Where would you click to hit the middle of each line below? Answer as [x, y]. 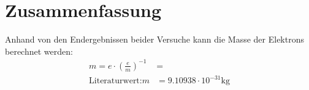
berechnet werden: [39, 51]
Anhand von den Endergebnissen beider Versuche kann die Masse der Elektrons [154, 39]
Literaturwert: [116, 81]
